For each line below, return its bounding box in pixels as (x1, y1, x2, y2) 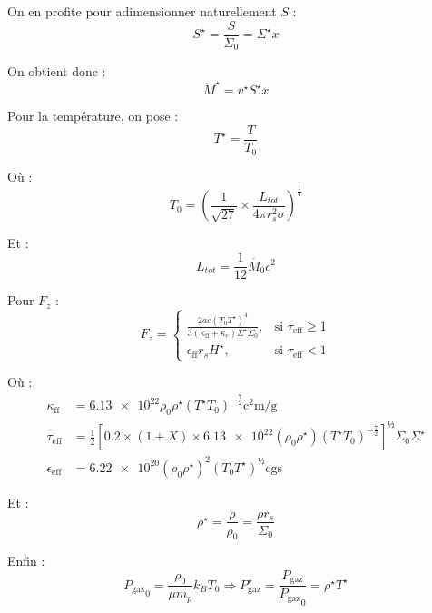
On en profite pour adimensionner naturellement (7, 2, 277, 20)
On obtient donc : (7, 62, 106, 81)
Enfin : (7, 551, 45, 570)
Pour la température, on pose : (7, 106, 179, 125)
